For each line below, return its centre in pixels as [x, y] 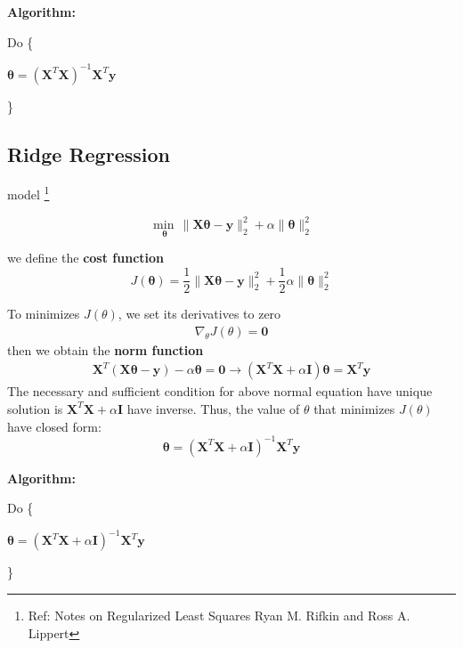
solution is [35, 408]
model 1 [28, 193]
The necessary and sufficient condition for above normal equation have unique [220, 391]
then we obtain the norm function [106, 349]
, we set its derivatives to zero [199, 314]
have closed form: [54, 426]
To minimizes [44, 314]
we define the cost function [86, 258]
